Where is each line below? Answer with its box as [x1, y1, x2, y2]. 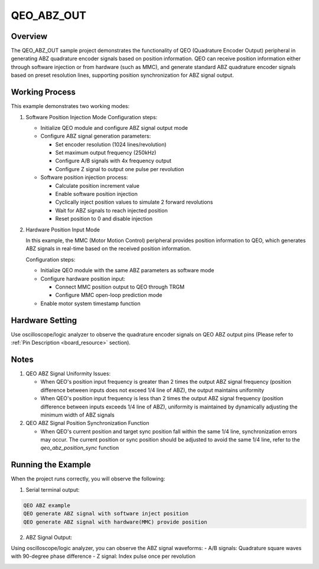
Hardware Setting [11, 315, 77, 325]
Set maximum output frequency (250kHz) [55, 149, 157, 156]
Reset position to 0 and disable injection [55, 215, 153, 223]
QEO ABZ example [23, 502, 71, 509]
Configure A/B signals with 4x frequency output [55, 157, 171, 165]
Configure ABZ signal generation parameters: [40, 133, 151, 140]
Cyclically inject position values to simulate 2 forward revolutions [55, 198, 213, 206]
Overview [11, 31, 48, 41]
